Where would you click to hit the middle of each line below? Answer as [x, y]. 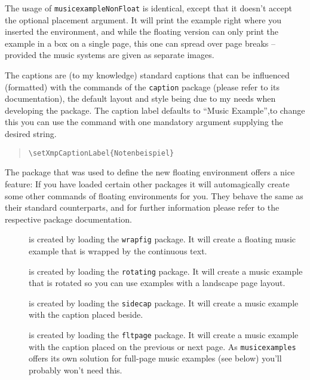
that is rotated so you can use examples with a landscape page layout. [157, 283]
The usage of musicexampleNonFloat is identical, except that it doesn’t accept [148, 8]
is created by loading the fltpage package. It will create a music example [164, 335]
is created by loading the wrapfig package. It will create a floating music [162, 239]
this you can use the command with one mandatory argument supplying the [144, 122]
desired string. [31, 134]
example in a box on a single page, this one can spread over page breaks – [140, 43]
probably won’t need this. [76, 370]
